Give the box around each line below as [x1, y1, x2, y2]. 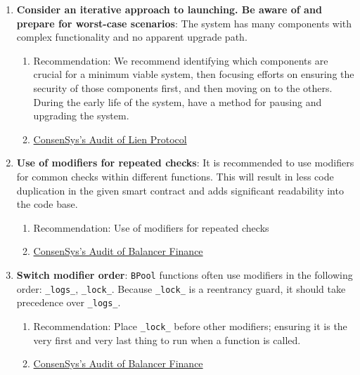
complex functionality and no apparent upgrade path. [16, 29, 247, 44]
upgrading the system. [33, 108, 129, 123]
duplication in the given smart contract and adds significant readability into [16, 183, 344, 197]
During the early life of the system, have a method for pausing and [33, 94, 322, 109]
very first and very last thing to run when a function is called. [33, 332, 301, 347]
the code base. [16, 197, 78, 211]
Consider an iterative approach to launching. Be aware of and [16, 2, 322, 16]
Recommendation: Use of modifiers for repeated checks [33, 220, 269, 235]
